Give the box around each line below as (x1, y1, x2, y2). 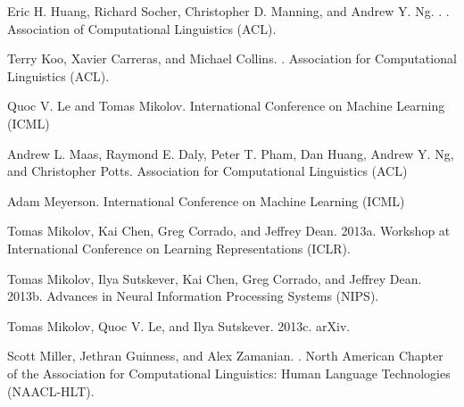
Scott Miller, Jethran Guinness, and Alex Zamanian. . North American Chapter (7, 346, 443, 365)
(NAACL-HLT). (7, 381, 95, 400)
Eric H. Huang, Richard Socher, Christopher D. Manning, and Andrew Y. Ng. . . (7, 2, 450, 20)
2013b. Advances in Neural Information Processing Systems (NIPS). (7, 287, 379, 305)
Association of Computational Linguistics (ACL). (7, 19, 277, 37)
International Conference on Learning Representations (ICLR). (7, 238, 351, 257)
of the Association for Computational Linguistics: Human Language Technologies (7, 363, 451, 382)
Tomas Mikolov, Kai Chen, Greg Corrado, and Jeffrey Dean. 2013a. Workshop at (7, 221, 451, 240)
